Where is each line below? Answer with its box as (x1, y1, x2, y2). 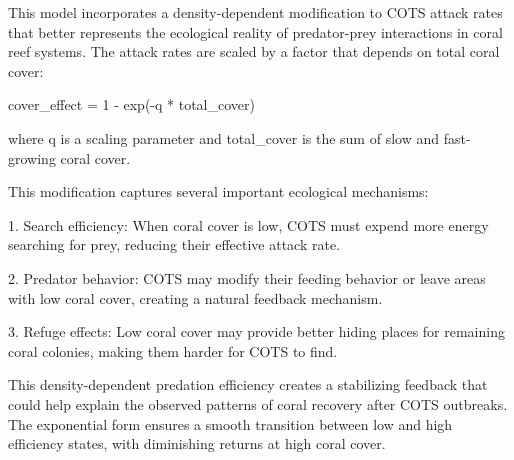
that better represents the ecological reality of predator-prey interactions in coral (8, 21, 503, 42)
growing (8, 147, 56, 168)
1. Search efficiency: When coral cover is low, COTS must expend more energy (8, 214, 489, 235)
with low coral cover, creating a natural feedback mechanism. (8, 287, 383, 308)
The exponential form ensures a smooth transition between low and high (8, 413, 453, 434)
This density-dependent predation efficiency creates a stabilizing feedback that (8, 374, 488, 395)
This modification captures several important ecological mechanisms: (8, 181, 429, 202)
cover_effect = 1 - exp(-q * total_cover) (8, 94, 255, 115)
